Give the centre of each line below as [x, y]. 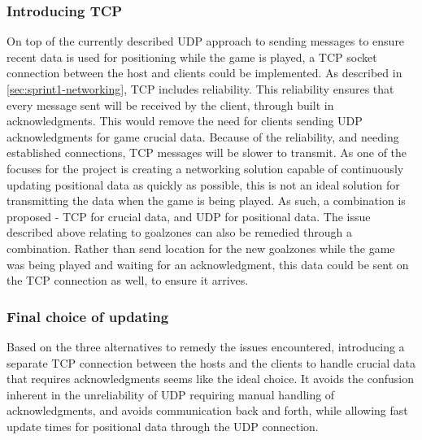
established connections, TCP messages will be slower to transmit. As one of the [207, 152]
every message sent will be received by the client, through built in [170, 105]
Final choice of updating [88, 316]
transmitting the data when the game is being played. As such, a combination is [206, 200]
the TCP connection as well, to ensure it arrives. [128, 280]
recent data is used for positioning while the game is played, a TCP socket [192, 57]
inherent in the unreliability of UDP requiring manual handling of [171, 394]
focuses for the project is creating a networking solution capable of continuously [205, 168]
